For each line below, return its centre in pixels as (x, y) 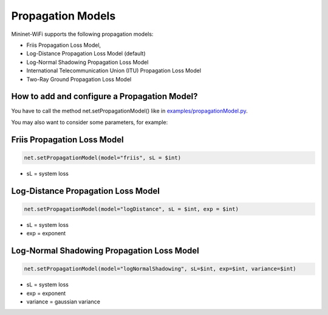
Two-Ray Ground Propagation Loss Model (79, 79)
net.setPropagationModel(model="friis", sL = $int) (103, 157)
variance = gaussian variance (63, 302)
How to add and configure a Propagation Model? (104, 96)
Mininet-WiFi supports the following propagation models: (82, 34)
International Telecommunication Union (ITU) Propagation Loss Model (114, 71)
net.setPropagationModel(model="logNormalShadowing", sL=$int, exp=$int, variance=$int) (160, 269)
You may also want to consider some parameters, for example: (90, 122)
